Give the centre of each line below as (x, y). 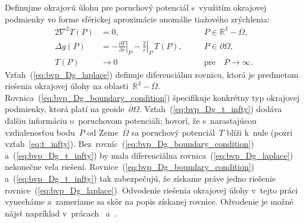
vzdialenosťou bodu (40, 132)
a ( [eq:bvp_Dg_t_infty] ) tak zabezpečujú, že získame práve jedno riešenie (140, 178)
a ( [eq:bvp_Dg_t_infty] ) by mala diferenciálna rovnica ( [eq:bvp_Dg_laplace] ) (149, 155)
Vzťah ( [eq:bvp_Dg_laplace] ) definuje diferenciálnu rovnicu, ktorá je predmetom (152, 74)
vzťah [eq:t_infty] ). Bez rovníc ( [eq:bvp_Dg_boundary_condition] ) (130, 144)
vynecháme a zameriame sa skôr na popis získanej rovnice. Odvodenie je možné (149, 201)
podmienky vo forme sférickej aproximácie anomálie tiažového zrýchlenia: (137, 19)
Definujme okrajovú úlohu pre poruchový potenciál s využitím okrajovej (136, 7)
